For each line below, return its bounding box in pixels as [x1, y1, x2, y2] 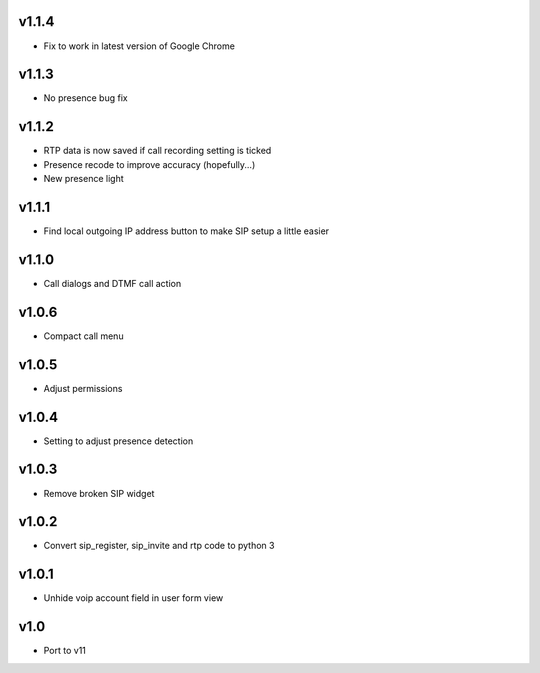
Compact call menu [43, 330, 124, 342]
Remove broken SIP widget [43, 487, 155, 499]
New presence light [43, 173, 124, 185]
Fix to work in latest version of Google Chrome [43, 40, 235, 52]
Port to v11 [43, 645, 87, 657]
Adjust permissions [43, 382, 123, 394]
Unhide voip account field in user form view [43, 592, 224, 604]
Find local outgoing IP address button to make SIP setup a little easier [43, 225, 330, 237]
